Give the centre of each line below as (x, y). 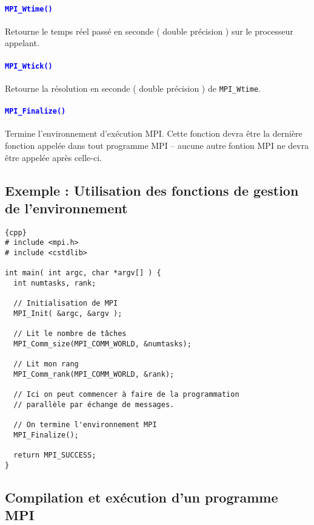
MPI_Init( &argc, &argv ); (68, 314)
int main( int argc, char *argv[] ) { (83, 273)
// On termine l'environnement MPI (85, 425)
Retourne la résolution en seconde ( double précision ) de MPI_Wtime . (133, 88)
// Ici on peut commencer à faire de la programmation (126, 395)
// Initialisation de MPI (66, 304)
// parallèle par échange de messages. (94, 404)
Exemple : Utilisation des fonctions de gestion (152, 190)
